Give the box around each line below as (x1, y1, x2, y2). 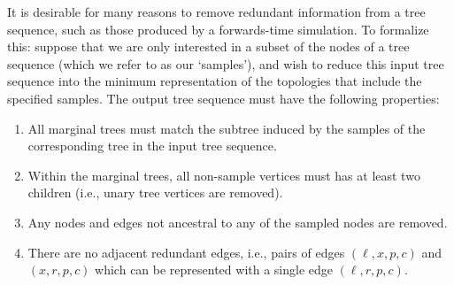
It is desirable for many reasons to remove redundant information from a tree (7, 3, 426, 20)
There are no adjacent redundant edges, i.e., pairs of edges (27, 243, 345, 261)
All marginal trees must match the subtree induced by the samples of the (27, 119, 426, 137)
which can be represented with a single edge (95, 260, 334, 279)
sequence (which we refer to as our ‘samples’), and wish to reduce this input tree (7, 54, 444, 73)
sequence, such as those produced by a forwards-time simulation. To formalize (7, 19, 429, 38)
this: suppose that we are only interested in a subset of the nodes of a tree (7, 37, 410, 56)
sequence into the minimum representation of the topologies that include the (7, 72, 422, 90)
